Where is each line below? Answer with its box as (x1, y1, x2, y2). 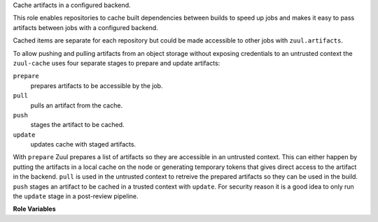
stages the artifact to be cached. (30, 121, 125, 129)
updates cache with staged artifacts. (30, 140, 136, 149)
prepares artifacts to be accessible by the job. (30, 81, 163, 90)
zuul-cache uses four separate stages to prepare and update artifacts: (13, 59, 220, 67)
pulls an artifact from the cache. (30, 101, 122, 110)
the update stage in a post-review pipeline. (13, 192, 139, 200)
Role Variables (13, 205, 56, 213)
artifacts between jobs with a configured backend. (13, 23, 159, 31)
